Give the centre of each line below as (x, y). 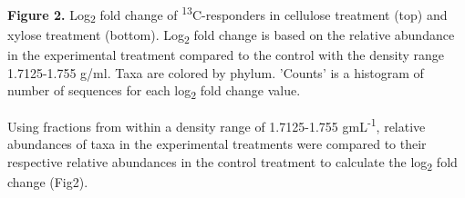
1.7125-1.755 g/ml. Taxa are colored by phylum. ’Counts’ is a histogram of (216, 72)
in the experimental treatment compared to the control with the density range (226, 54)
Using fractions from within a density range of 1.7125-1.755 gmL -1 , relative (217, 125)
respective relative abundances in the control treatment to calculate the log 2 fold (232, 163)
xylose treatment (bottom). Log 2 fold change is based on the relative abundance (231, 35)
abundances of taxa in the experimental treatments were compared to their (217, 144)
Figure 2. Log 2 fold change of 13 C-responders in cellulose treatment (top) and (227, 15)
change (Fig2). (48, 182)
